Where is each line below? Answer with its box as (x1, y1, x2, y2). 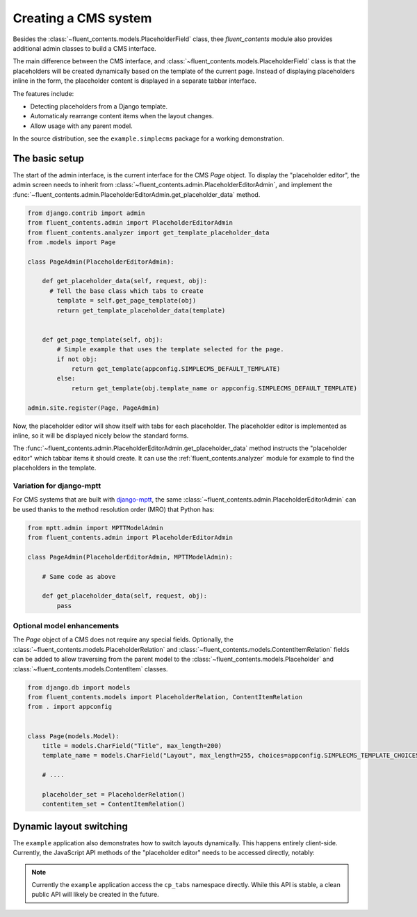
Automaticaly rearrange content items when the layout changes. (30, 112, 215, 120)
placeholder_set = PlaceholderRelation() (42, 790, 186, 798)
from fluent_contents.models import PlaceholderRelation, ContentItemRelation (27, 693, 302, 701)
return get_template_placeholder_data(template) (56, 306, 226, 314)
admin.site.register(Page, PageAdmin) (27, 404, 160, 412)
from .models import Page (27, 238, 116, 246)
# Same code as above (42, 573, 116, 580)
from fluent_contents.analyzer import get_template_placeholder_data (27, 228, 270, 237)
